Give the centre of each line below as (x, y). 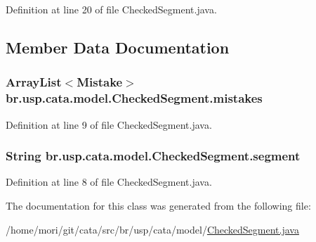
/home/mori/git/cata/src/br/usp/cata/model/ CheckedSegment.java (152, 229)
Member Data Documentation (118, 47)
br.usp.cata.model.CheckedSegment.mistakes (134, 98)
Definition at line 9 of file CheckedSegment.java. (109, 124)
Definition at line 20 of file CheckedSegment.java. (111, 9)
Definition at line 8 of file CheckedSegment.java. (109, 182)
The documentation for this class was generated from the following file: (158, 205)
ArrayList (34, 82)
